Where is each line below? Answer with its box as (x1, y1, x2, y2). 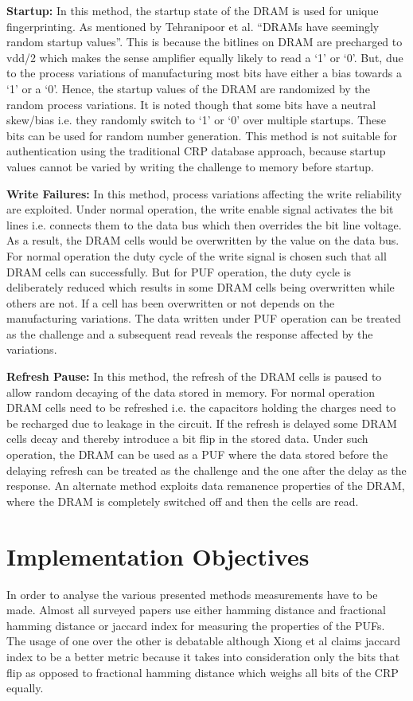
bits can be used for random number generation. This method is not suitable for (6, 127, 397, 143)
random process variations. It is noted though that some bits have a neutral (6, 96, 376, 112)
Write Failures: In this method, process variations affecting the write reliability (6, 185, 402, 202)
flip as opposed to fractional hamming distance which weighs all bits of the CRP (6, 664, 399, 680)
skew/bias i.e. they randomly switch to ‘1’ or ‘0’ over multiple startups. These (6, 112, 386, 128)
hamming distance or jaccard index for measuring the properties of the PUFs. (6, 617, 385, 633)
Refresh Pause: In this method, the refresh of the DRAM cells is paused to (6, 368, 382, 385)
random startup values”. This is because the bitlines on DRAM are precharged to (6, 33, 403, 50)
